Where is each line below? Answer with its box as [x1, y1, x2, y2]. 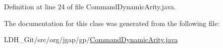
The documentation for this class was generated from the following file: [4, 18, 220, 28]
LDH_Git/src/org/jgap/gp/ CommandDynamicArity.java [4, 34, 178, 45]
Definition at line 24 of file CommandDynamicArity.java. [4, 1, 176, 11]
